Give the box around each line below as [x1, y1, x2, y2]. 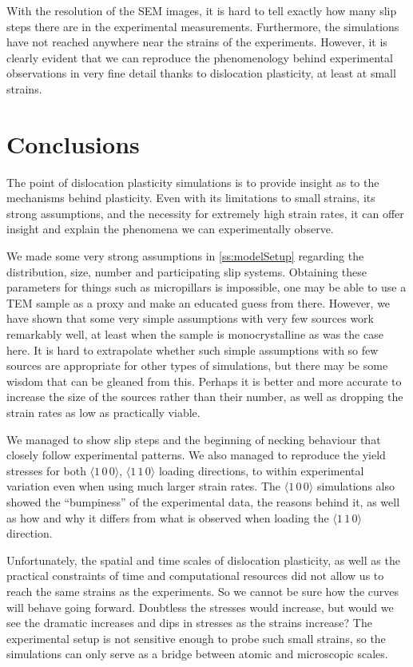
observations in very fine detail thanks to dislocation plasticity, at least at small [6, 65, 396, 81]
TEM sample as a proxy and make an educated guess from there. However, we [6, 294, 391, 311]
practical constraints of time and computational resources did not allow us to [6, 567, 384, 584]
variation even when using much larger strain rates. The [6, 478, 281, 494]
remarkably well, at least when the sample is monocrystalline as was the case [6, 326, 383, 343]
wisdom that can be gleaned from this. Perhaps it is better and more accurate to [6, 372, 402, 389]
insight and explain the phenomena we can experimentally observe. [6, 220, 334, 237]
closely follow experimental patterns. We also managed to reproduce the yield [6, 447, 386, 463]
